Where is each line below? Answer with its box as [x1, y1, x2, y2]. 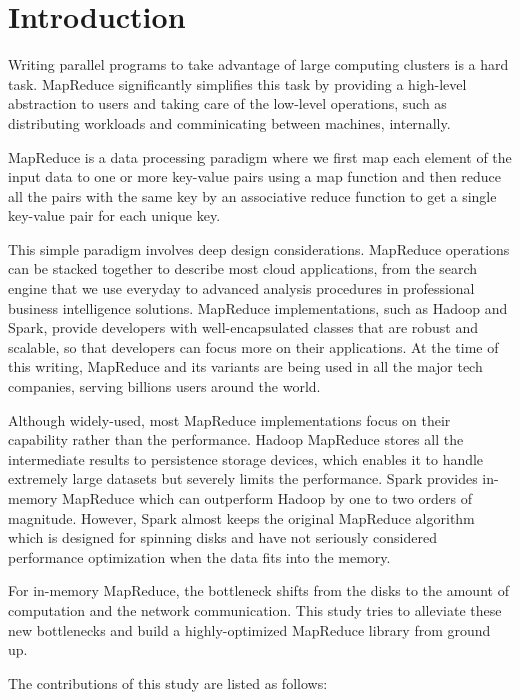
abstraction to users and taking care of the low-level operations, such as [8, 93, 447, 114]
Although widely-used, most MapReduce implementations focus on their [8, 409, 451, 430]
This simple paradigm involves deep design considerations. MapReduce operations [8, 238, 510, 259]
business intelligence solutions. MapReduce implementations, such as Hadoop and [8, 297, 508, 318]
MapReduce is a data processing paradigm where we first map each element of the [8, 146, 512, 167]
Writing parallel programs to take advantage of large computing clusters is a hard [8, 54, 509, 75]
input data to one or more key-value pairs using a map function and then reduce [8, 166, 502, 187]
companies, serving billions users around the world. [8, 376, 321, 397]
